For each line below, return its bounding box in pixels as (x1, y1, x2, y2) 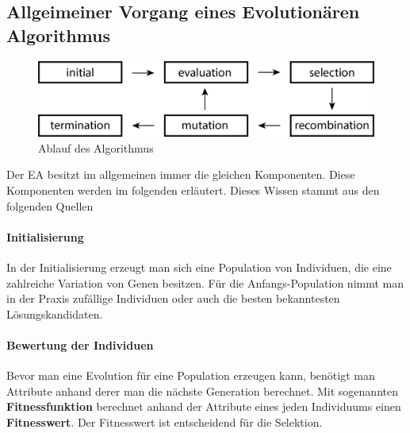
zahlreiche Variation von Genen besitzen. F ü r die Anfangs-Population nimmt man (6, 274, 404, 291)
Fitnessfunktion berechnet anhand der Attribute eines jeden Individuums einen (6, 398, 401, 415)
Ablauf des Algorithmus (38, 139, 154, 156)
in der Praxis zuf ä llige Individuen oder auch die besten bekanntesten (6, 290, 340, 307)
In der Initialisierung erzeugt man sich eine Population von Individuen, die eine (6, 259, 392, 275)
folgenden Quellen (6, 197, 94, 214)
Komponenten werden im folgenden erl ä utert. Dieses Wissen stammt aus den (6, 182, 380, 199)
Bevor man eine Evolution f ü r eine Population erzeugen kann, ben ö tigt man (6, 367, 375, 384)
